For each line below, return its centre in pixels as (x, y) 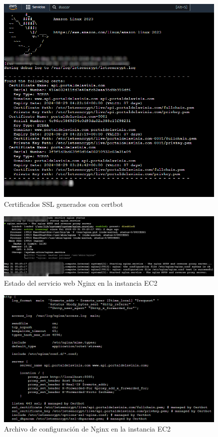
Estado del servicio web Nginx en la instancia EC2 (81, 283)
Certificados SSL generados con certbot (64, 204)
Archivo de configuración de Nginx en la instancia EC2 (87, 429)
